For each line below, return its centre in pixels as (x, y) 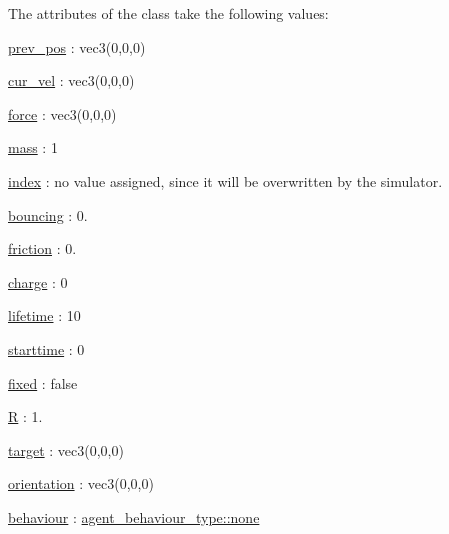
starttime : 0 (46, 348)
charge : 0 (38, 281)
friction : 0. (42, 248)
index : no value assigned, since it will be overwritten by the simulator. (225, 180)
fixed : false (43, 382)
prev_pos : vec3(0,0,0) (77, 46)
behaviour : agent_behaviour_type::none (134, 516)
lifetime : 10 (44, 315)
